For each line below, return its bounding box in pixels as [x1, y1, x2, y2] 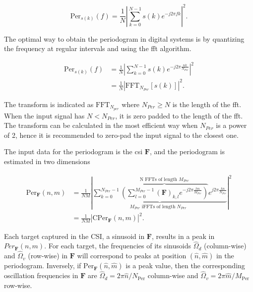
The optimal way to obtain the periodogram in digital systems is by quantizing [4, 33, 245, 44]
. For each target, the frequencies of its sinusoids [44, 240, 191, 251]
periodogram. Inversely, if [4, 260, 81, 271]
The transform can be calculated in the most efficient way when [4, 120, 198, 130]
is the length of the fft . [172, 99, 242, 109]
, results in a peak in [151, 231, 215, 241]
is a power [216, 120, 247, 130]
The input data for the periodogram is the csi [4, 146, 143, 157]
